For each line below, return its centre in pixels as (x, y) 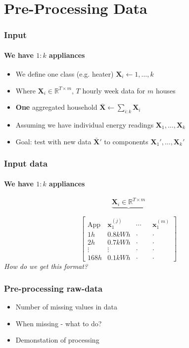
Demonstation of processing (57, 340)
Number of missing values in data (67, 307)
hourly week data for (114, 90)
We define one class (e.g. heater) (65, 74)
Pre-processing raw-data (53, 288)
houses (165, 90)
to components (126, 141)
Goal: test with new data (53, 141)
